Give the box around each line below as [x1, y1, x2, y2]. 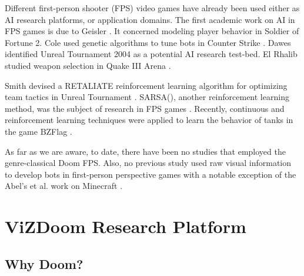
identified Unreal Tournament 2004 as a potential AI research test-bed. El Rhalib [5, 48, 298, 60]
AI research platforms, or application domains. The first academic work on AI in [5, 13, 295, 25]
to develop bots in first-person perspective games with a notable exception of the [5, 168, 296, 180]
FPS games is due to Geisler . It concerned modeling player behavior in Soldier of [5, 25, 299, 37]
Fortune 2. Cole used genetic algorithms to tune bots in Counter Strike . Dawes [5, 36, 291, 48]
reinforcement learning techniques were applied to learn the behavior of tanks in [5, 114, 293, 126]
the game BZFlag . [5, 125, 72, 137]
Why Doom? [5, 254, 83, 272]
